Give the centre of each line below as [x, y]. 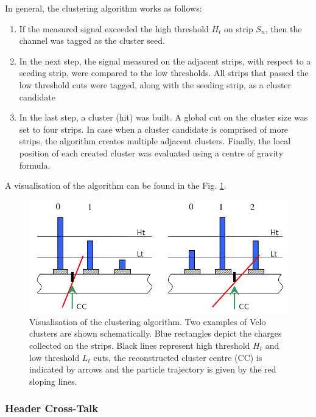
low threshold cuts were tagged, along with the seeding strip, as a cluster [155, 84]
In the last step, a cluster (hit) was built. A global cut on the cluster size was [163, 117]
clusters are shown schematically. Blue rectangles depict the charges [156, 333]
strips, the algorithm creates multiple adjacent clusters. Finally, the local [155, 141]
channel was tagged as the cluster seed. [92, 40]
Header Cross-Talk [52, 408]
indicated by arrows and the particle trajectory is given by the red [153, 369]
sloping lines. [53, 381]
